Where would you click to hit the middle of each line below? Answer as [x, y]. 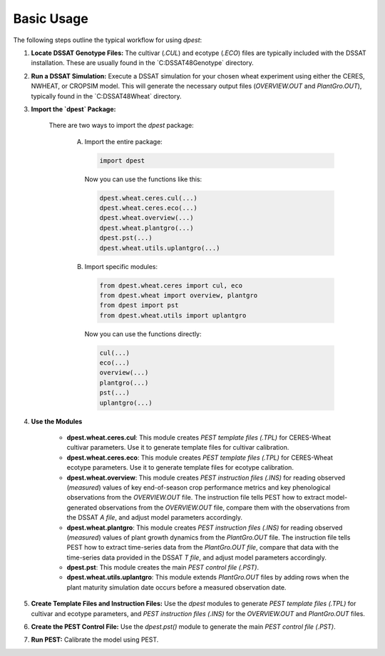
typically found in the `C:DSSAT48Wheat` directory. [106, 96]
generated [82, 508]
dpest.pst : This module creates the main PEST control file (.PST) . [163, 567]
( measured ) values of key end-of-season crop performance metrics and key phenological [199, 487]
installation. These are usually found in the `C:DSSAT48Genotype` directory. [143, 63]
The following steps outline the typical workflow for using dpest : [108, 40]
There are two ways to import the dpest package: [121, 126]
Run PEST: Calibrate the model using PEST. [95, 640]
